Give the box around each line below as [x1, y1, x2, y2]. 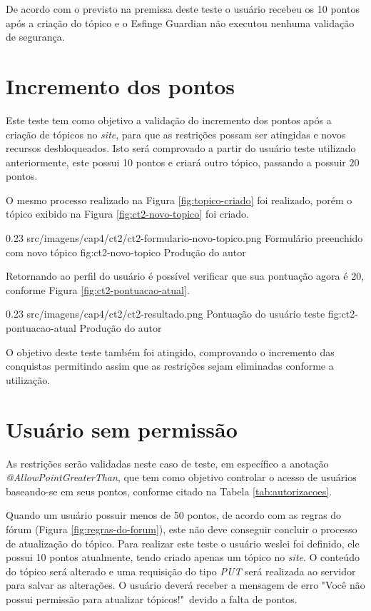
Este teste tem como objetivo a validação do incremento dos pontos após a [6, 112, 332, 127]
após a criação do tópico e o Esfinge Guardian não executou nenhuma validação [6, 15, 355, 30]
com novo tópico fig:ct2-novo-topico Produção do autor [6, 244, 246, 259]
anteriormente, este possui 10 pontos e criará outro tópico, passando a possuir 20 [6, 154, 360, 169]
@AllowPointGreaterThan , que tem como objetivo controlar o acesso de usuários [6, 470, 357, 485]
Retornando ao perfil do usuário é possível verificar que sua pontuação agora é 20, [6, 268, 365, 283]
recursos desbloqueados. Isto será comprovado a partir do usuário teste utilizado [6, 141, 356, 156]
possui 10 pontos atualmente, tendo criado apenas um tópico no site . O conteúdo [6, 550, 360, 565]
